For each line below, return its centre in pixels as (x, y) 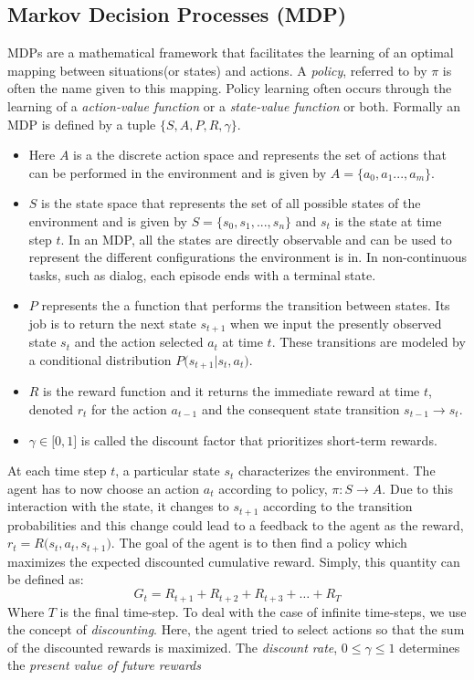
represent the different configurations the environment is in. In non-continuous (248, 257)
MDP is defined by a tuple (82, 124)
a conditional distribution (100, 359)
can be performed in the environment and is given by (178, 172)
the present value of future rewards (104, 665)
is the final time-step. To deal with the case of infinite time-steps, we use (263, 611)
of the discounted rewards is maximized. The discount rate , (173, 647)
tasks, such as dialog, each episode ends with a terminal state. (202, 274)
